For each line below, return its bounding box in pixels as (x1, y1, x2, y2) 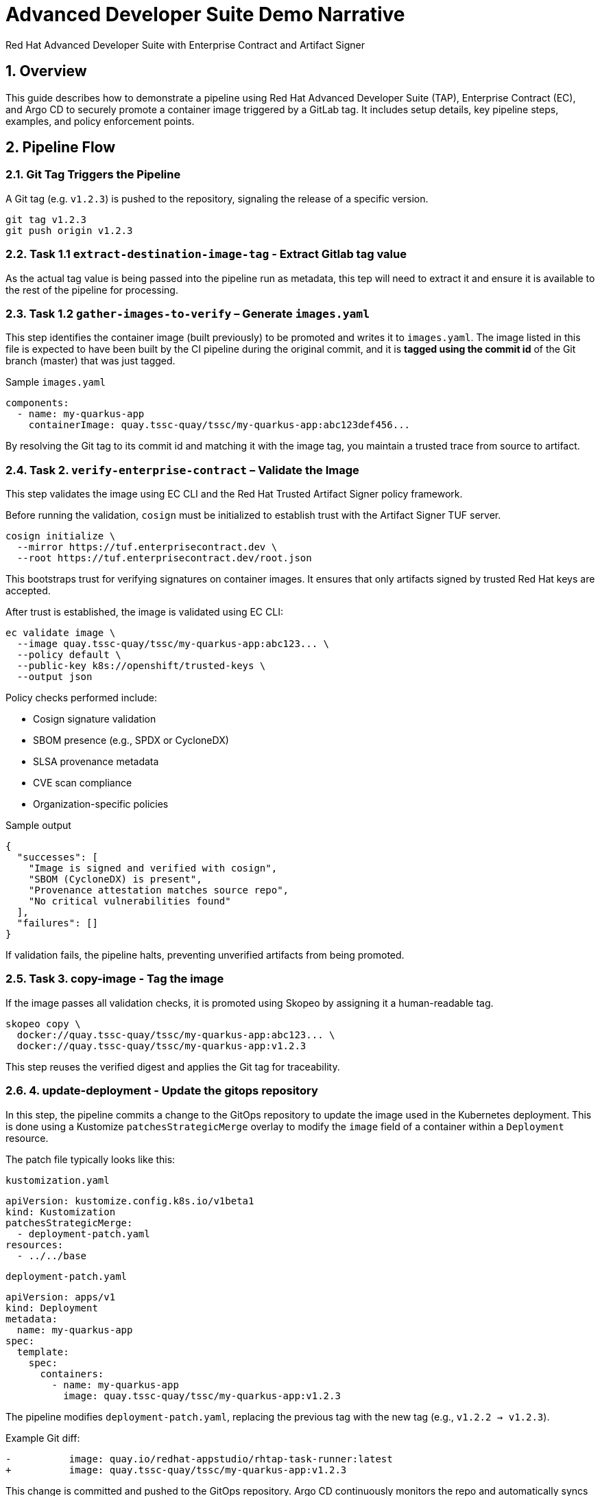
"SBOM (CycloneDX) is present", (28, 874, 202, 885)
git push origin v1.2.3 (5, 224, 133, 236)
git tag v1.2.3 (5, 213, 87, 225)
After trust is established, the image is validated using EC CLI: (5, 606, 283, 618)
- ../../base (16, 1250, 87, 1261)
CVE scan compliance (33, 777, 132, 789)
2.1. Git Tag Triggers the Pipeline (5, 167, 181, 182)
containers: (40, 1368, 104, 1379)
